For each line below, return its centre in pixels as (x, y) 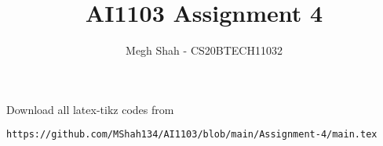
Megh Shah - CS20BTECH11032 (204, 50)
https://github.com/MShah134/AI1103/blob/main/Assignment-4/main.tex (192, 135)
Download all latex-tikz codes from (90, 109)
